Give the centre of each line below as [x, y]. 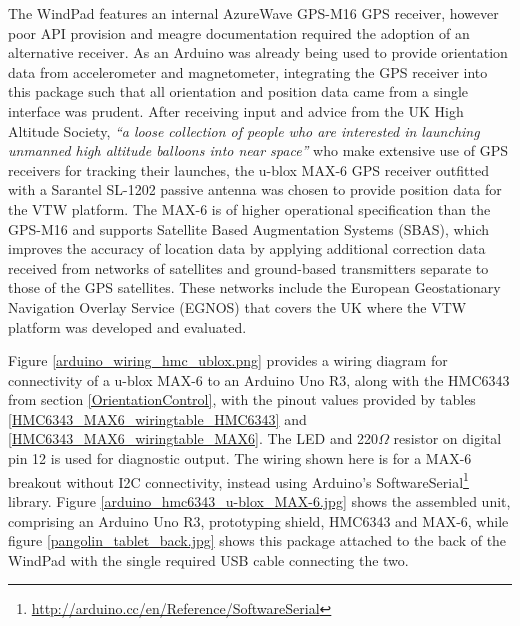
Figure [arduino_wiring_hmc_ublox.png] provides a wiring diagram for [228, 360]
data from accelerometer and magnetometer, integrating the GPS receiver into [248, 71]
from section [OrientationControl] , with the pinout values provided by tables [242, 399]
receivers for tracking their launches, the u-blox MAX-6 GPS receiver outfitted [248, 169]
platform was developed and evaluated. [127, 326]
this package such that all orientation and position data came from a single [238, 91]
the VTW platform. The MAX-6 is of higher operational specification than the [249, 208]
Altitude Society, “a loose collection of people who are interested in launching [244, 130]
